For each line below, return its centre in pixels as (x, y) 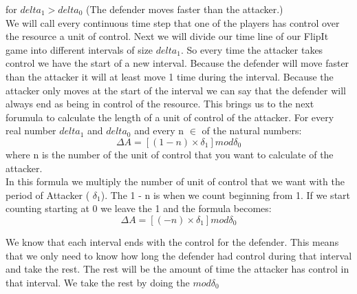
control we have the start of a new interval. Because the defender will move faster (177, 63)
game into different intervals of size (79, 49)
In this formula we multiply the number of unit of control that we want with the (175, 181)
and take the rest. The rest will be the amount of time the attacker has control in (177, 269)
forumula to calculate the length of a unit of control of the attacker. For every (170, 117)
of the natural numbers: (252, 130)
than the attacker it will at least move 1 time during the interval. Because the (170, 76)
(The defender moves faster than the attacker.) (185, 9)
